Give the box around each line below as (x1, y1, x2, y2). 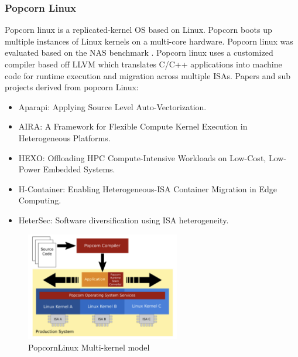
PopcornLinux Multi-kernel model (28, 341, 150, 353)
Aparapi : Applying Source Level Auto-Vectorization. (18, 100, 207, 113)
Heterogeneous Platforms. (18, 131, 111, 144)
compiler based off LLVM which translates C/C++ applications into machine (5, 58, 282, 70)
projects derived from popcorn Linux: (5, 81, 139, 93)
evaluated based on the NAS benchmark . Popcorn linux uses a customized (5, 46, 273, 59)
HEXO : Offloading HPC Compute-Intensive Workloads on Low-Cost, (18, 151, 266, 164)
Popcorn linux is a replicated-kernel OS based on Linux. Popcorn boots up (5, 23, 272, 36)
